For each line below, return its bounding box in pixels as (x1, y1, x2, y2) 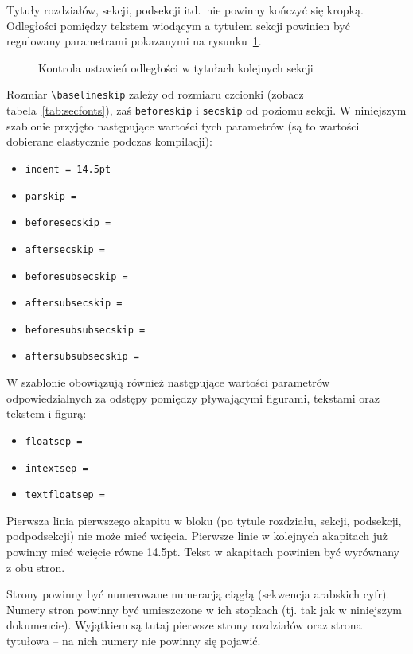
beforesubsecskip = (25, 271, 128, 282)
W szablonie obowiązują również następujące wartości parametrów (6, 374, 330, 391)
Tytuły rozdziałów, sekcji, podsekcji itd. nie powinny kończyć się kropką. (6, 2, 364, 18)
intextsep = (25, 462, 88, 474)
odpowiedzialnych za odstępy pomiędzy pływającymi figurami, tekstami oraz (6, 389, 380, 406)
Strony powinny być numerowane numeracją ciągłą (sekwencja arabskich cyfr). (6, 586, 390, 602)
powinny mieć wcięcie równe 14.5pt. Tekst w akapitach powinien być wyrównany (6, 543, 400, 560)
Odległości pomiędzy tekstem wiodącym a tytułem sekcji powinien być (6, 17, 350, 33)
